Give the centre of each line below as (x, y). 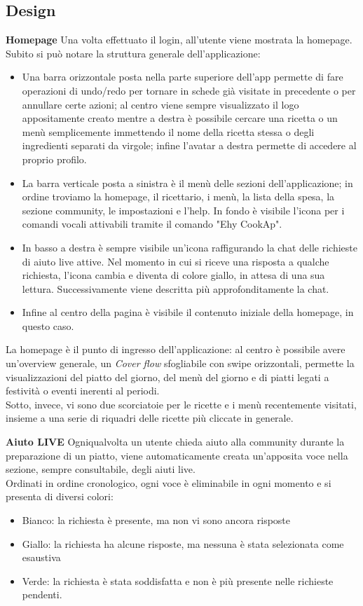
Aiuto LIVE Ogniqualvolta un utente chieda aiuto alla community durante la (175, 442)
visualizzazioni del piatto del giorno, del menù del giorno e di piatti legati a (167, 377)
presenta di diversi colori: (60, 496)
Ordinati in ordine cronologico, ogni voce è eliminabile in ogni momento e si (169, 482)
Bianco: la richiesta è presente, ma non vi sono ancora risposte (156, 520)
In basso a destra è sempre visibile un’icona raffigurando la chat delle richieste (190, 247)
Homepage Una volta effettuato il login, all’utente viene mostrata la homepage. (179, 40)
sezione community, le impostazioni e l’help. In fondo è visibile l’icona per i (183, 210)
